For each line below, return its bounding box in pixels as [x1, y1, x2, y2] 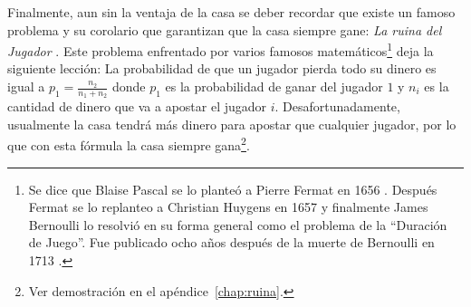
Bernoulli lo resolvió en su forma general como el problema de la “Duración [28, 215, 447, 234]
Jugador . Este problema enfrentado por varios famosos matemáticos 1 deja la [7, 39, 434, 60]
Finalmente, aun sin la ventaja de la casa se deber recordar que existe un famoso [7, 3, 456, 21]
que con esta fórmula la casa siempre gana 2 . [7, 133, 250, 155]
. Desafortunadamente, [274, 97, 400, 116]
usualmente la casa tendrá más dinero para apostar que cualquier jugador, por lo [7, 114, 457, 133]
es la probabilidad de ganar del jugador [165, 77, 383, 96]
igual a [7, 77, 45, 96]
